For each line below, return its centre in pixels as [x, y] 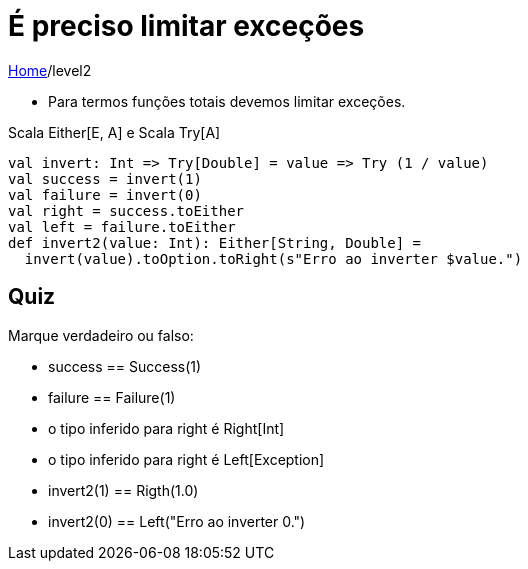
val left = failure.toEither [122, 226]
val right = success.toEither [126, 210]
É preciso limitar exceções [186, 26]
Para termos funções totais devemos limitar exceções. [227, 101]
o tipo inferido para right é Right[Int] [166, 428]
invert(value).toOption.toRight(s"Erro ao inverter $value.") [273, 258]
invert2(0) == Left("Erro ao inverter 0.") [177, 521]
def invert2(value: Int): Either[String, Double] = [215, 242]
